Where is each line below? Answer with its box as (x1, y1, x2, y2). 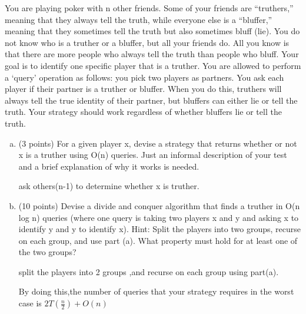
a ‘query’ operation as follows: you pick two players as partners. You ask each (5, 71, 284, 83)
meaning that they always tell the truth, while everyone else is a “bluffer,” (5, 13, 272, 25)
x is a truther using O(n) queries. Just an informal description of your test (18, 148, 287, 161)
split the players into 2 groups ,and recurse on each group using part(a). (18, 265, 279, 277)
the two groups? (18, 246, 76, 258)
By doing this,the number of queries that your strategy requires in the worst (18, 285, 294, 298)
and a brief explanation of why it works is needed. (18, 160, 199, 172)
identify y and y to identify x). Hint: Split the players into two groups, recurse (18, 223, 301, 235)
